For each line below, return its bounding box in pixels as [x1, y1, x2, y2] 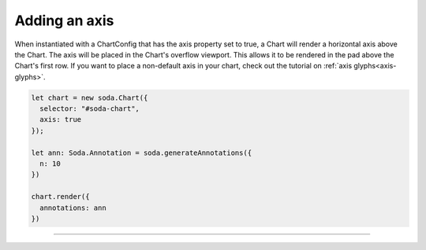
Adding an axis [14, 12, 114, 29]
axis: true [39, 115, 82, 124]
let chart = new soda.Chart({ [31, 93, 148, 102]
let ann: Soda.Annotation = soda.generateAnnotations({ [31, 148, 252, 157]
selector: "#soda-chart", [39, 105, 140, 113]
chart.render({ [31, 193, 90, 201]
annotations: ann [39, 203, 106, 212]
